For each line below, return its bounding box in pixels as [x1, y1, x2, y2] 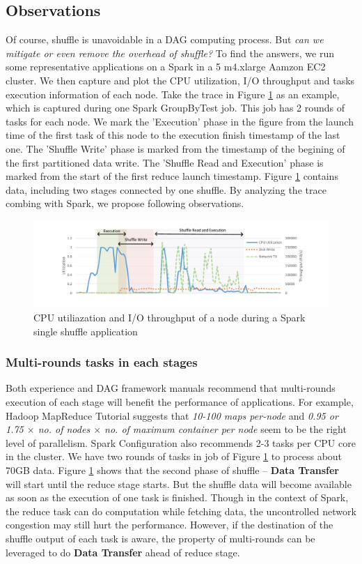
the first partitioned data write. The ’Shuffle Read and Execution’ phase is [6, 155, 324, 169]
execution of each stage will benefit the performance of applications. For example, [6, 394, 354, 409]
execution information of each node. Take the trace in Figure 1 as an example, [6, 86, 340, 101]
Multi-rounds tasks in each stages [6, 353, 198, 371]
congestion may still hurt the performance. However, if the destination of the [6, 517, 333, 532]
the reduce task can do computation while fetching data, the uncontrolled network [6, 503, 356, 518]
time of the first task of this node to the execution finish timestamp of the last [6, 128, 340, 142]
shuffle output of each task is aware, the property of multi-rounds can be [6, 531, 315, 545]
